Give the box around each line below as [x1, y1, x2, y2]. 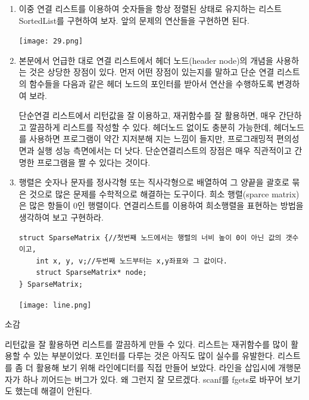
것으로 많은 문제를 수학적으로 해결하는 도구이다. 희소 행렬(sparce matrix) [29, 187, 299, 200]
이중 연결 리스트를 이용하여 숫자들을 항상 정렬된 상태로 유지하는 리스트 [18, 2, 282, 14]
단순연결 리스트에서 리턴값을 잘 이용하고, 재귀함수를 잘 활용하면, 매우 [18, 109, 276, 122]
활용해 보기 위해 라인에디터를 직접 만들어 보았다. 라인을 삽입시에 [36, 361, 276, 373]
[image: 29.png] [18, 37, 83, 46]
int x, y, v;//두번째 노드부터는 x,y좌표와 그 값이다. [36, 256, 228, 265]
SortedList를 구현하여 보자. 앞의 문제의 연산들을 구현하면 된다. [18, 14, 249, 26]
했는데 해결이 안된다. [15, 385, 92, 397]
